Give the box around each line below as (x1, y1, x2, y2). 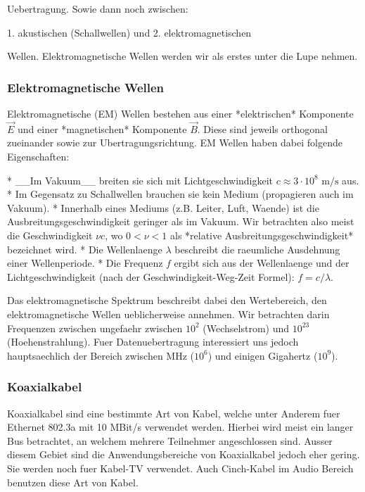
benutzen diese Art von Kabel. (7, 474, 139, 489)
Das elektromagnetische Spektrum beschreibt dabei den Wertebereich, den (7, 293, 327, 308)
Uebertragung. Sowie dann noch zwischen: (7, 1, 188, 15)
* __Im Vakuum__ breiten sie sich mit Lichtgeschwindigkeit (7, 172, 274, 187)
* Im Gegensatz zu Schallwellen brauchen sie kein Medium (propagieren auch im (7, 187, 354, 201)
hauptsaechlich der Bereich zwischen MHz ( (7, 348, 194, 362)
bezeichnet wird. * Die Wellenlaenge (7, 241, 162, 256)
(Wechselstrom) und (203, 320, 290, 335)
